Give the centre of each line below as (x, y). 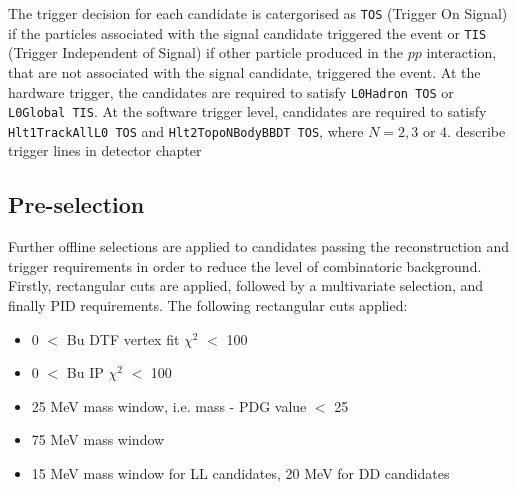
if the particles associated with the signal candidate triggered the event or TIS (247, 32)
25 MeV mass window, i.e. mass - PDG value (169, 405)
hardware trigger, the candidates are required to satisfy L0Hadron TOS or (231, 91)
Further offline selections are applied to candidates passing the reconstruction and (258, 246)
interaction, (461, 52)
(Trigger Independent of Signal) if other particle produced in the (205, 52)
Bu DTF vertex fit (123, 338)
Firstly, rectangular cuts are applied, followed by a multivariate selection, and (246, 285)
